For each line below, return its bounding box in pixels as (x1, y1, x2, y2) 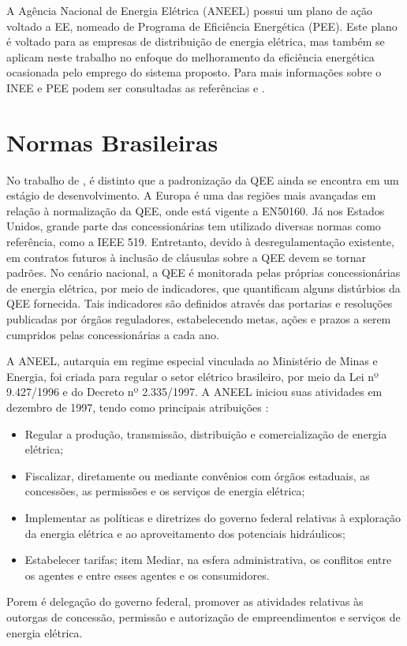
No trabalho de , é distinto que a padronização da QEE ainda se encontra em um (6, 171, 399, 188)
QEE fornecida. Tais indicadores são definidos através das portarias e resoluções (6, 295, 393, 312)
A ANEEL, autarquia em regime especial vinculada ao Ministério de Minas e (6, 353, 378, 369)
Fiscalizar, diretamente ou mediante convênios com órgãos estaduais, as (24, 467, 370, 484)
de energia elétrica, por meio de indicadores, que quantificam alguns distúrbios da (6, 279, 401, 296)
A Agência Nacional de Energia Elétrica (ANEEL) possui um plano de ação (6, 2, 372, 18)
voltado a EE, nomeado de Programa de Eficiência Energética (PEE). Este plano (6, 17, 398, 34)
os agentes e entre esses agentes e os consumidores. (24, 566, 270, 583)
